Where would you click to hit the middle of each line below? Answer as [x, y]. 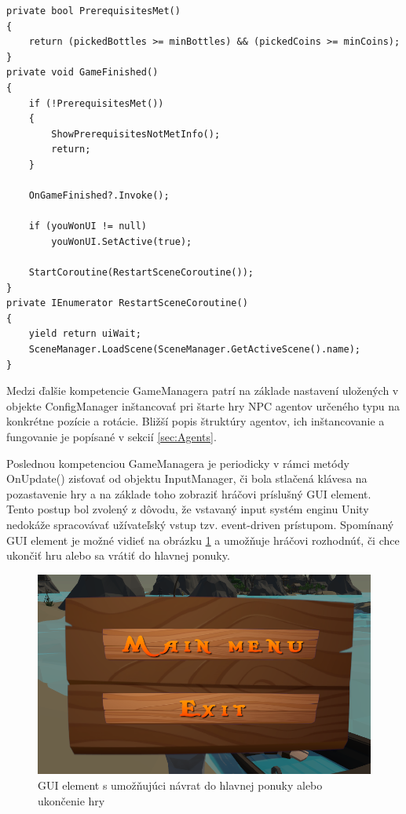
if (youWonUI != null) [88, 226]
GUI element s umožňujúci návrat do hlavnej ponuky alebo [180, 785]
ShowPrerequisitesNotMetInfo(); [136, 134]
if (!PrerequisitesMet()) [96, 103]
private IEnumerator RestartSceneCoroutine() [127, 303]
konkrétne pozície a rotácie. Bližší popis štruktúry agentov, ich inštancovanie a [196, 421]
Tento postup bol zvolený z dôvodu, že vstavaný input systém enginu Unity [188, 509]
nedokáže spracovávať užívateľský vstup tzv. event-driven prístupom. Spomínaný [200, 524]
